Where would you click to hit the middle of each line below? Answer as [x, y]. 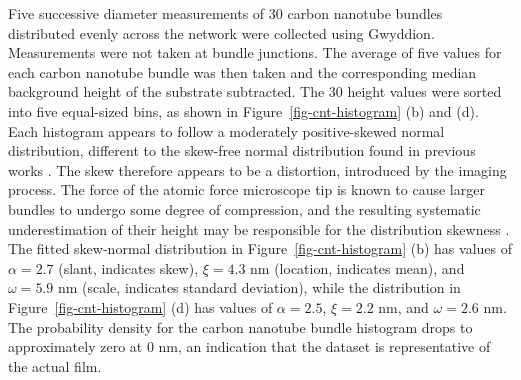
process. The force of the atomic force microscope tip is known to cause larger [246, 189]
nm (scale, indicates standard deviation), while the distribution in [259, 287]
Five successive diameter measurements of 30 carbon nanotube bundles [225, 13]
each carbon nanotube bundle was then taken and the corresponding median [242, 71]
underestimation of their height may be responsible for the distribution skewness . [259, 228]
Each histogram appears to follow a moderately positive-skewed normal [226, 130]
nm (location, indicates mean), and [357, 267]
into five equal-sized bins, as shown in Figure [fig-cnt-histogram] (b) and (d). [243, 110]
